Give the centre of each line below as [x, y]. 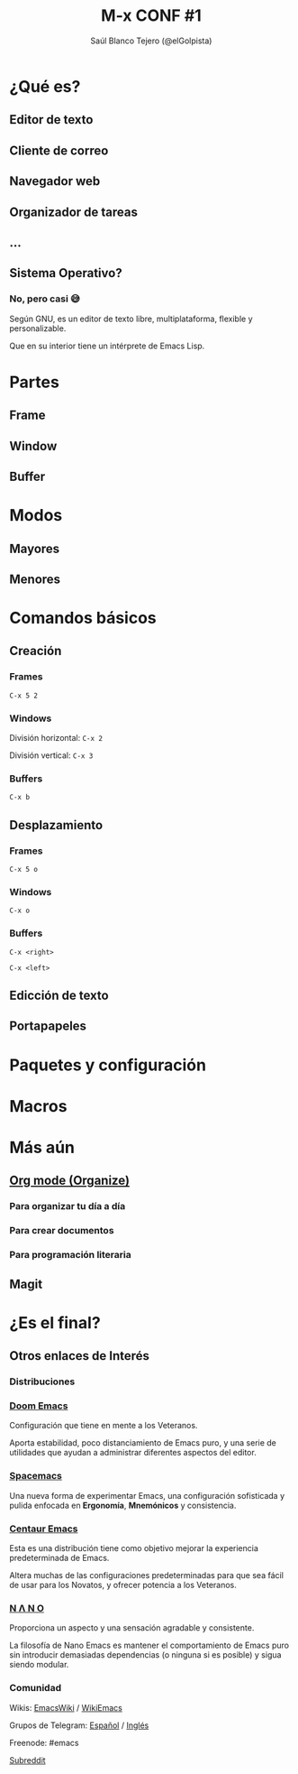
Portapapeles [48, 1026]
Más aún [42, 1148]
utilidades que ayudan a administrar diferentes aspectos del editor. [133, 1453]
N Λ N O [27, 1608]
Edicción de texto [59, 996]
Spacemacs [36, 1476]
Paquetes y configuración [108, 1065]
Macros [38, 1106]
